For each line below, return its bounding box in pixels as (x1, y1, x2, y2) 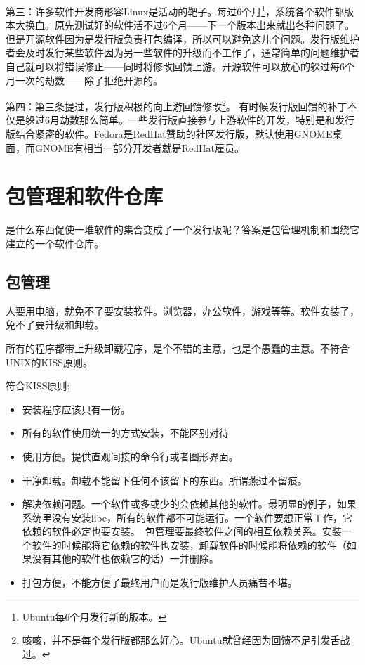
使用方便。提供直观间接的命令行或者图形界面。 (22, 448, 239, 463)
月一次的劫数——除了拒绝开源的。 (6, 72, 163, 87)
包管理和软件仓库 (6, 181, 164, 210)
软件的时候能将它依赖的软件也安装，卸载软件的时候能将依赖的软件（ (32, 537, 347, 552)
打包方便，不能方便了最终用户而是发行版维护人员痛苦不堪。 (22, 575, 298, 590)
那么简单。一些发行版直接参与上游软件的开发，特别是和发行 (79, 112, 354, 127)
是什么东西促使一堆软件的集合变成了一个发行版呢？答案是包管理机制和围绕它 (6, 222, 359, 237)
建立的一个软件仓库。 (6, 235, 104, 250)
